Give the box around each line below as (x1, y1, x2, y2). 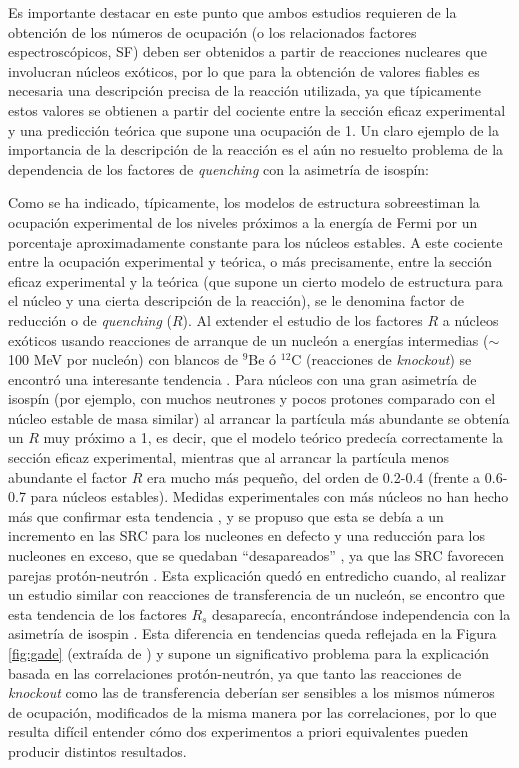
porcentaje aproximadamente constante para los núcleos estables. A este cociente (8, 231, 503, 252)
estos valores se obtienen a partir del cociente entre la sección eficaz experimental (8, 99, 506, 120)
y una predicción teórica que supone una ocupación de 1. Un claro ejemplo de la (8, 119, 499, 140)
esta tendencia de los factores (8, 603, 187, 624)
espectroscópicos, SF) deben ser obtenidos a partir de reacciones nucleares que (8, 41, 487, 62)
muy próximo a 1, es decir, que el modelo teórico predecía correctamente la (43, 427, 504, 448)
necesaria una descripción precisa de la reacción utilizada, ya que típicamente (8, 80, 481, 101)
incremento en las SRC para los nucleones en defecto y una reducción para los (8, 525, 486, 546)
